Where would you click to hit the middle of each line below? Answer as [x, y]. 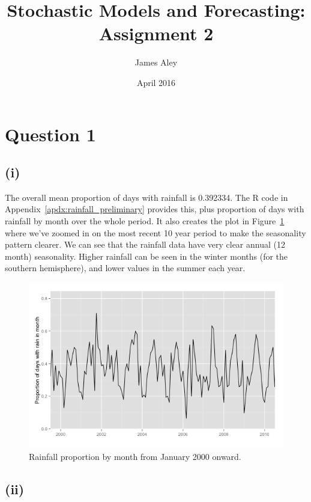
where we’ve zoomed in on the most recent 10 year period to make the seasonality [155, 232]
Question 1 [50, 134]
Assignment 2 [156, 33]
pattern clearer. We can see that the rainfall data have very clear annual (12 [145, 244]
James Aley [156, 62]
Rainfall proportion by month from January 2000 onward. [135, 457]
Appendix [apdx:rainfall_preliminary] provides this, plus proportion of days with [155, 209]
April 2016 [156, 82]
